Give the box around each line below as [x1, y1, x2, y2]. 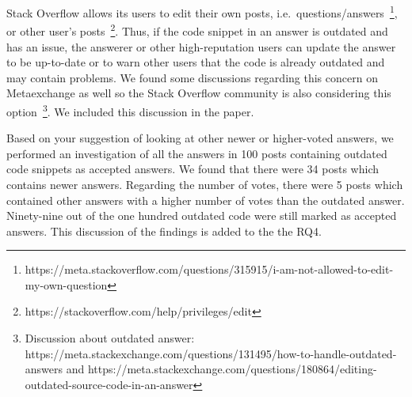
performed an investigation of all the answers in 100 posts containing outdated [6, 145, 387, 161]
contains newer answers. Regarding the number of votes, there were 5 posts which [6, 176, 403, 192]
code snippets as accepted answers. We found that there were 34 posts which [6, 161, 379, 177]
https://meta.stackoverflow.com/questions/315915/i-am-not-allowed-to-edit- [25, 261, 394, 278]
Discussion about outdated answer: [25, 330, 195, 346]
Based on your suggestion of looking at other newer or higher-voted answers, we [6, 130, 394, 146]
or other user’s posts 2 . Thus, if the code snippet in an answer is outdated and [6, 21, 388, 39]
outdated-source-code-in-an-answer [25, 376, 193, 392]
